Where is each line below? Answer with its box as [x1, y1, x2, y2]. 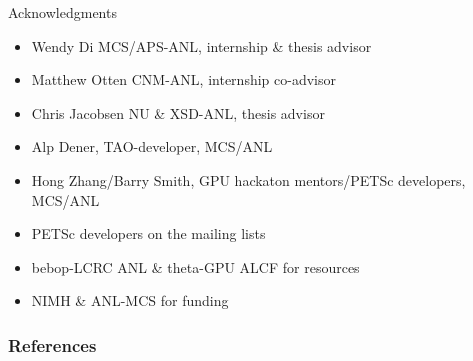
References [8, 332, 97, 357]
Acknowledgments [8, 2, 117, 22]
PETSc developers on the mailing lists [31, 223, 266, 244]
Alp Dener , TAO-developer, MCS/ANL [31, 136, 273, 157]
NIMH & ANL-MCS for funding [31, 290, 229, 311]
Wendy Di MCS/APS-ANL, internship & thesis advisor [31, 35, 372, 56]
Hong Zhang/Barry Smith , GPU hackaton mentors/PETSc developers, [31, 169, 466, 190]
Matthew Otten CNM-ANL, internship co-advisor [31, 69, 336, 90]
